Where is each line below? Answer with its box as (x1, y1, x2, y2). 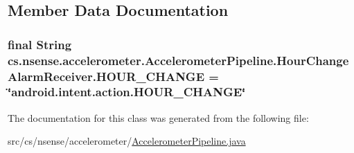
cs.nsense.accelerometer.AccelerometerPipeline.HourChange (8, 51, 349, 69)
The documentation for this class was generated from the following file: (8, 110, 309, 125)
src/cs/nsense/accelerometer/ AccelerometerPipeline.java (8, 134, 246, 148)
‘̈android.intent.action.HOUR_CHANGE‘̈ (8, 83, 246, 100)
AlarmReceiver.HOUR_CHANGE (8, 67, 205, 84)
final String (8, 35, 72, 53)
